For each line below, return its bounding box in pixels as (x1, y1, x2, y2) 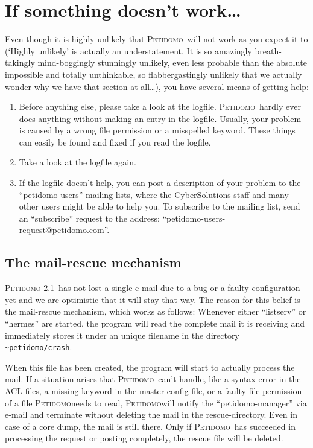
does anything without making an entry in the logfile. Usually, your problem (19, 112, 302, 124)
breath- (255, 44, 282, 57)
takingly (5, 56, 35, 69)
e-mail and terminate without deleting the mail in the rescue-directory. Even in (5, 408, 297, 421)
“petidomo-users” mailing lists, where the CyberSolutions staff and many (19, 188, 289, 200)
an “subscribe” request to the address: (19, 211, 160, 224)
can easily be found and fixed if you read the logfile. (19, 135, 211, 148)
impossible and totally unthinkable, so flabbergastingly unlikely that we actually (5, 68, 302, 80)
